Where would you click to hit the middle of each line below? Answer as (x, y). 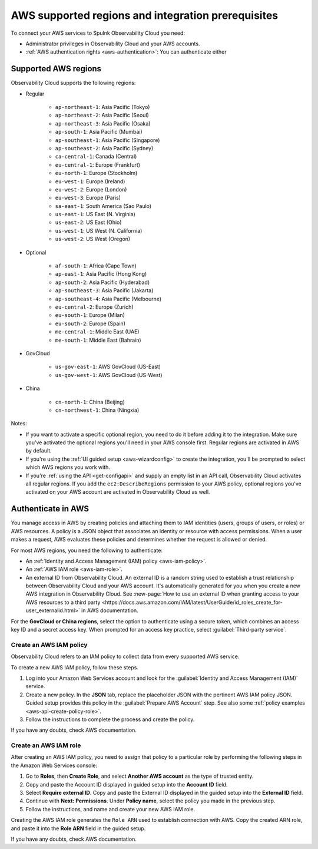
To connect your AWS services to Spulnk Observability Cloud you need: (98, 33)
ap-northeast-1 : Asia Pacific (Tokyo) (102, 107)
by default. (39, 451)
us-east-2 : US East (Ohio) (88, 222)
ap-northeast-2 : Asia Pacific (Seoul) (102, 115)
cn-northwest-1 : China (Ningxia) (97, 410)
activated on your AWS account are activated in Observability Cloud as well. (118, 492)
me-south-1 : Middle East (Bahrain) (98, 340)
